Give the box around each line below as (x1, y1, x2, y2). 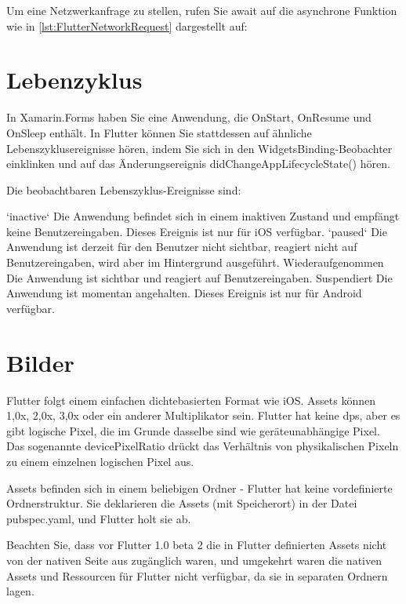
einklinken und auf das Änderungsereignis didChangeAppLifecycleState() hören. (6, 155, 390, 172)
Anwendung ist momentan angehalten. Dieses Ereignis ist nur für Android (6, 285, 362, 301)
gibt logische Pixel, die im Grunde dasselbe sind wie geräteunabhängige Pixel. (6, 422, 380, 438)
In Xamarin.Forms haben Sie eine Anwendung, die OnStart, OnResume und (6, 109, 372, 126)
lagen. (6, 583, 34, 599)
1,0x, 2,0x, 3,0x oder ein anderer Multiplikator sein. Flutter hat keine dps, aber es (6, 407, 401, 424)
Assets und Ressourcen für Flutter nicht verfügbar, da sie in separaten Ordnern (6, 567, 388, 584)
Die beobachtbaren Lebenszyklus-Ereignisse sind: (6, 181, 241, 198)
